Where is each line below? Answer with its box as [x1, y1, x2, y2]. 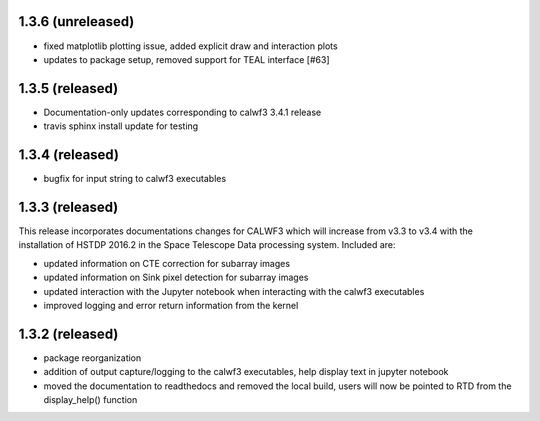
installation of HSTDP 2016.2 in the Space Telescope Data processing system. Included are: [18, 239, 396, 251]
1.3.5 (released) [18, 80, 119, 97]
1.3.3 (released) [18, 198, 119, 215]
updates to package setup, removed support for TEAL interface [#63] [43, 53, 330, 65]
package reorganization [43, 351, 142, 364]
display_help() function [43, 394, 138, 406]
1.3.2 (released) [18, 325, 119, 342]
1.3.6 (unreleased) [18, 13, 135, 30]
